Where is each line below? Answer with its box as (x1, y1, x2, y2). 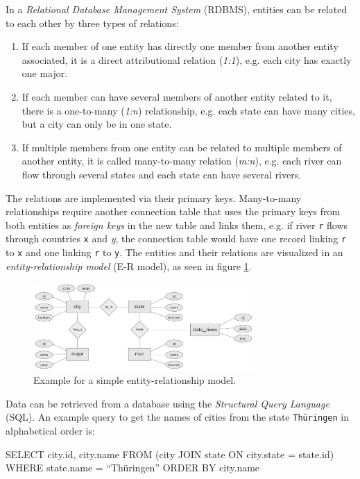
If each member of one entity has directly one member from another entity (22, 39, 338, 53)
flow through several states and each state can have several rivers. (22, 167, 302, 181)
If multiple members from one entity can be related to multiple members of (22, 140, 342, 154)
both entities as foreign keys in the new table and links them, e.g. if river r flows (6, 217, 348, 232)
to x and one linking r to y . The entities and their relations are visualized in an (6, 245, 343, 260)
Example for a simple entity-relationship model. (33, 373, 237, 387)
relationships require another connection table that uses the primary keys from (6, 204, 341, 219)
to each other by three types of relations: (6, 15, 179, 30)
